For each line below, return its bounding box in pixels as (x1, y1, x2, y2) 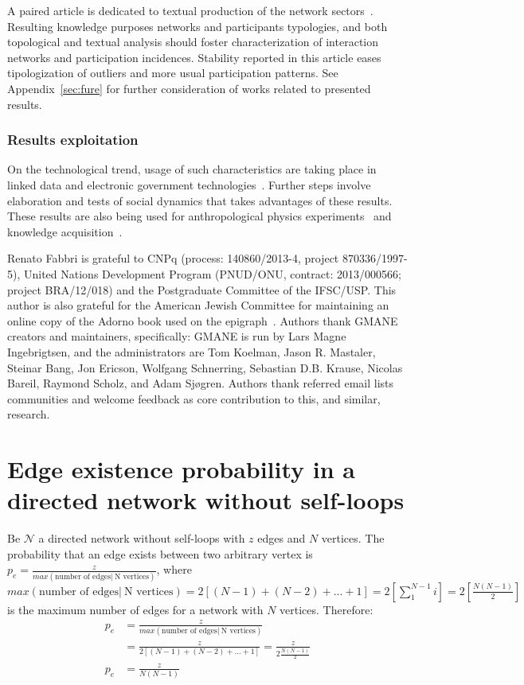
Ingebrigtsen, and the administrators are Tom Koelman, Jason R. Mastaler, (7, 343, 376, 360)
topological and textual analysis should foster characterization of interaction (7, 33, 379, 50)
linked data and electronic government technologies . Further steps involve (7, 176, 371, 193)
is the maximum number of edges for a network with (7, 601, 264, 617)
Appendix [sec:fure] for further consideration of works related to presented (7, 80, 371, 96)
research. (7, 406, 50, 422)
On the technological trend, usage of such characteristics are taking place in (7, 161, 377, 177)
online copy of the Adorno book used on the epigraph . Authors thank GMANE (7, 312, 398, 329)
